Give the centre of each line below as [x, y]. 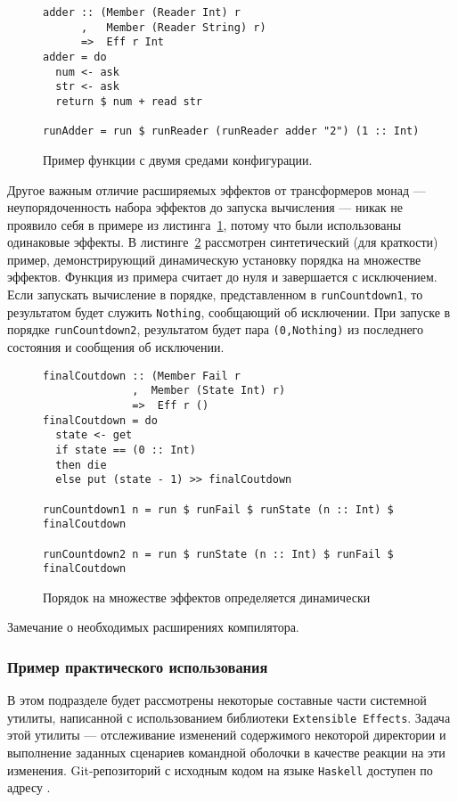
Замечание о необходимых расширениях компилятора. [153, 627]
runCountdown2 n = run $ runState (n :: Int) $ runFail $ [218, 554]
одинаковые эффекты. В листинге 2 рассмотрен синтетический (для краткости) [223, 242]
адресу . [29, 787]
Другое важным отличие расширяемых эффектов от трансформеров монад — [217, 189]
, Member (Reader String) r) [173, 27]
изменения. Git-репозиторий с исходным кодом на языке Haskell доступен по [220, 769]
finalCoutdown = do [100, 420]
